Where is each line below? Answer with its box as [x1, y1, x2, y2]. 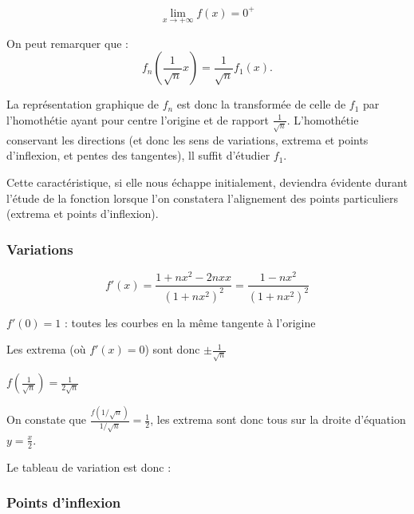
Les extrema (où [6, 341, 86, 358]
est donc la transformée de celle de [176, 96, 346, 113]
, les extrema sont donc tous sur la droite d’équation [150, 411, 406, 428]
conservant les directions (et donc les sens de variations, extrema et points [6, 131, 369, 148]
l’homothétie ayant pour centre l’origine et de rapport [6, 111, 269, 128]
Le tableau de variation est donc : [6, 458, 172, 475]
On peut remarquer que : [6, 34, 128, 51]
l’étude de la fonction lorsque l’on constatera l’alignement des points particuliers [6, 189, 398, 206]
